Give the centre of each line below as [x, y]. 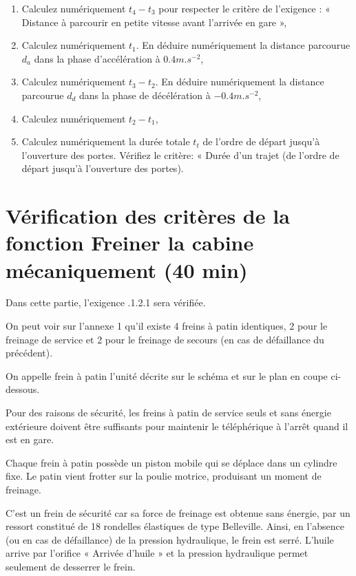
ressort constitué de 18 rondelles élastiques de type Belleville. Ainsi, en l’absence [175, 526]
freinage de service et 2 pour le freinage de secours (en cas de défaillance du [165, 339]
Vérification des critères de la [148, 216]
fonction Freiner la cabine [130, 243]
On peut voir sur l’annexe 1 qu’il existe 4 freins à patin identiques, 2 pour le [167, 326]
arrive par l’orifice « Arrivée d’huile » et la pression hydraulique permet [157, 553]
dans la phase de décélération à [145, 95]
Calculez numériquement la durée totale [106, 141]
